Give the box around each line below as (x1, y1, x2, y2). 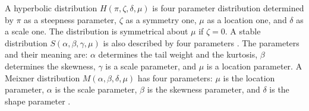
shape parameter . (5, 94, 71, 107)
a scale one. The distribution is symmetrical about (5, 25, 188, 37)
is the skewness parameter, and (147, 83, 260, 96)
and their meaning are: (5, 48, 88, 61)
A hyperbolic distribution (5, 2, 97, 14)
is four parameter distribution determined (152, 2, 304, 14)
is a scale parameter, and (105, 59, 197, 72)
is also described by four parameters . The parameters (103, 36, 299, 49)
